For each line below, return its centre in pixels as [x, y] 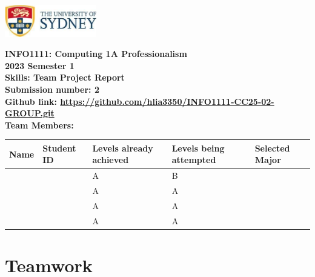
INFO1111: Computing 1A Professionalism [96, 54]
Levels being [198, 148]
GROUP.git [30, 113]
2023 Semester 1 [40, 65]
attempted [194, 160]
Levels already [123, 148]
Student [59, 148]
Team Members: [39, 125]
